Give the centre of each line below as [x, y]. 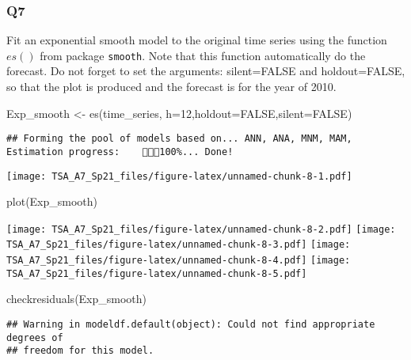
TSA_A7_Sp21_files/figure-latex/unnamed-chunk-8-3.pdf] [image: [179, 245]
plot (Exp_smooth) [52, 201]
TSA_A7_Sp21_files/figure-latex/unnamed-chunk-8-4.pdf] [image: [179, 261]
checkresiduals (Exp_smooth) [77, 299]
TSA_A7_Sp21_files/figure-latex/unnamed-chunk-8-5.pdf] [157, 273]
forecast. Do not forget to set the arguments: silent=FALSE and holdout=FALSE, [206, 71]
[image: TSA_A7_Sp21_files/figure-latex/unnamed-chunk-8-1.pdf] [179, 176]
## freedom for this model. [80, 351]
